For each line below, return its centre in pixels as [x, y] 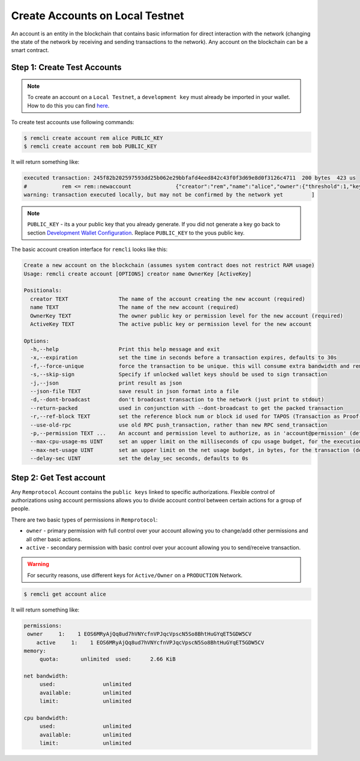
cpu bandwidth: [46, 718]
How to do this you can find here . [68, 106]
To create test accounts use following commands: [73, 122]
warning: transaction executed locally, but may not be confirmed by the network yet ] [169, 195]
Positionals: [43, 290]
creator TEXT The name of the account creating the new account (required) [168, 299]
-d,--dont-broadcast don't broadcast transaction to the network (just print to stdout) [177, 400]
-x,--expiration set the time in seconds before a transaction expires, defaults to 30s [184, 358]
